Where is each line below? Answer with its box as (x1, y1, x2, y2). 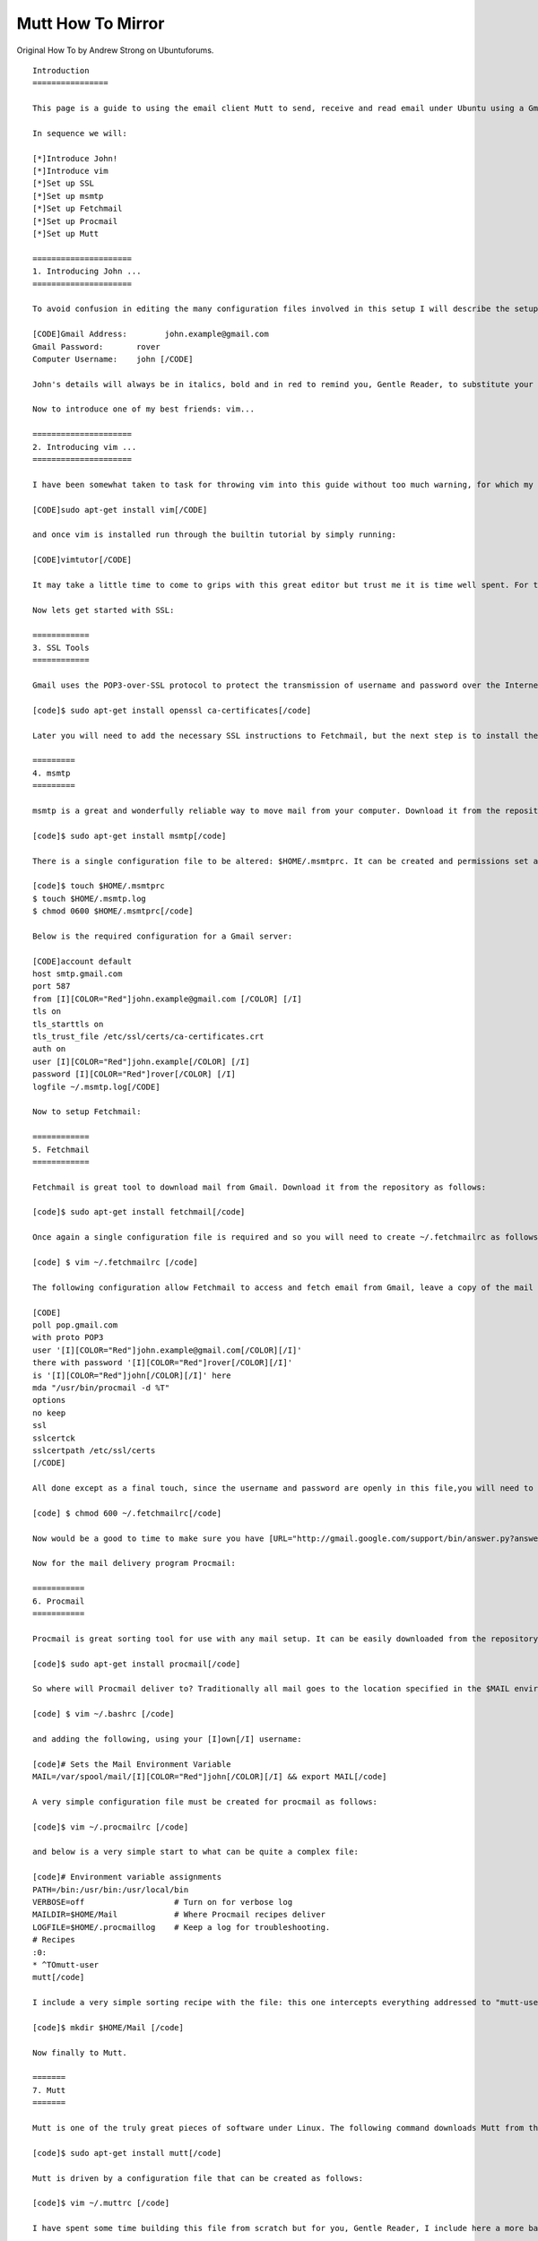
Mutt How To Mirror (16, 13, 165, 33)
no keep (32, 1407, 66, 1418)
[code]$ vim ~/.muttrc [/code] (32, 2198, 170, 2209)
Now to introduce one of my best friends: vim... (32, 404, 256, 414)
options (32, 1395, 66, 1406)
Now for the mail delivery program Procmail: (32, 1558, 237, 1569)
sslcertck (32, 1432, 75, 1443)
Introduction (32, 65, 90, 75)
